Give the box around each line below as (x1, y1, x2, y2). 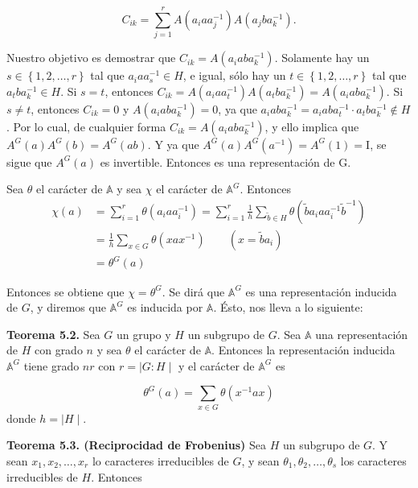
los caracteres (340, 452, 407, 469)
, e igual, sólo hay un (182, 67, 286, 84)
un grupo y (116, 325, 171, 342)
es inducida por (127, 299, 203, 316)
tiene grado (23, 357, 80, 374)
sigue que (6, 153, 52, 170)
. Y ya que (147, 135, 199, 152)
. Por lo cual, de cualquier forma (6, 118, 166, 134)
